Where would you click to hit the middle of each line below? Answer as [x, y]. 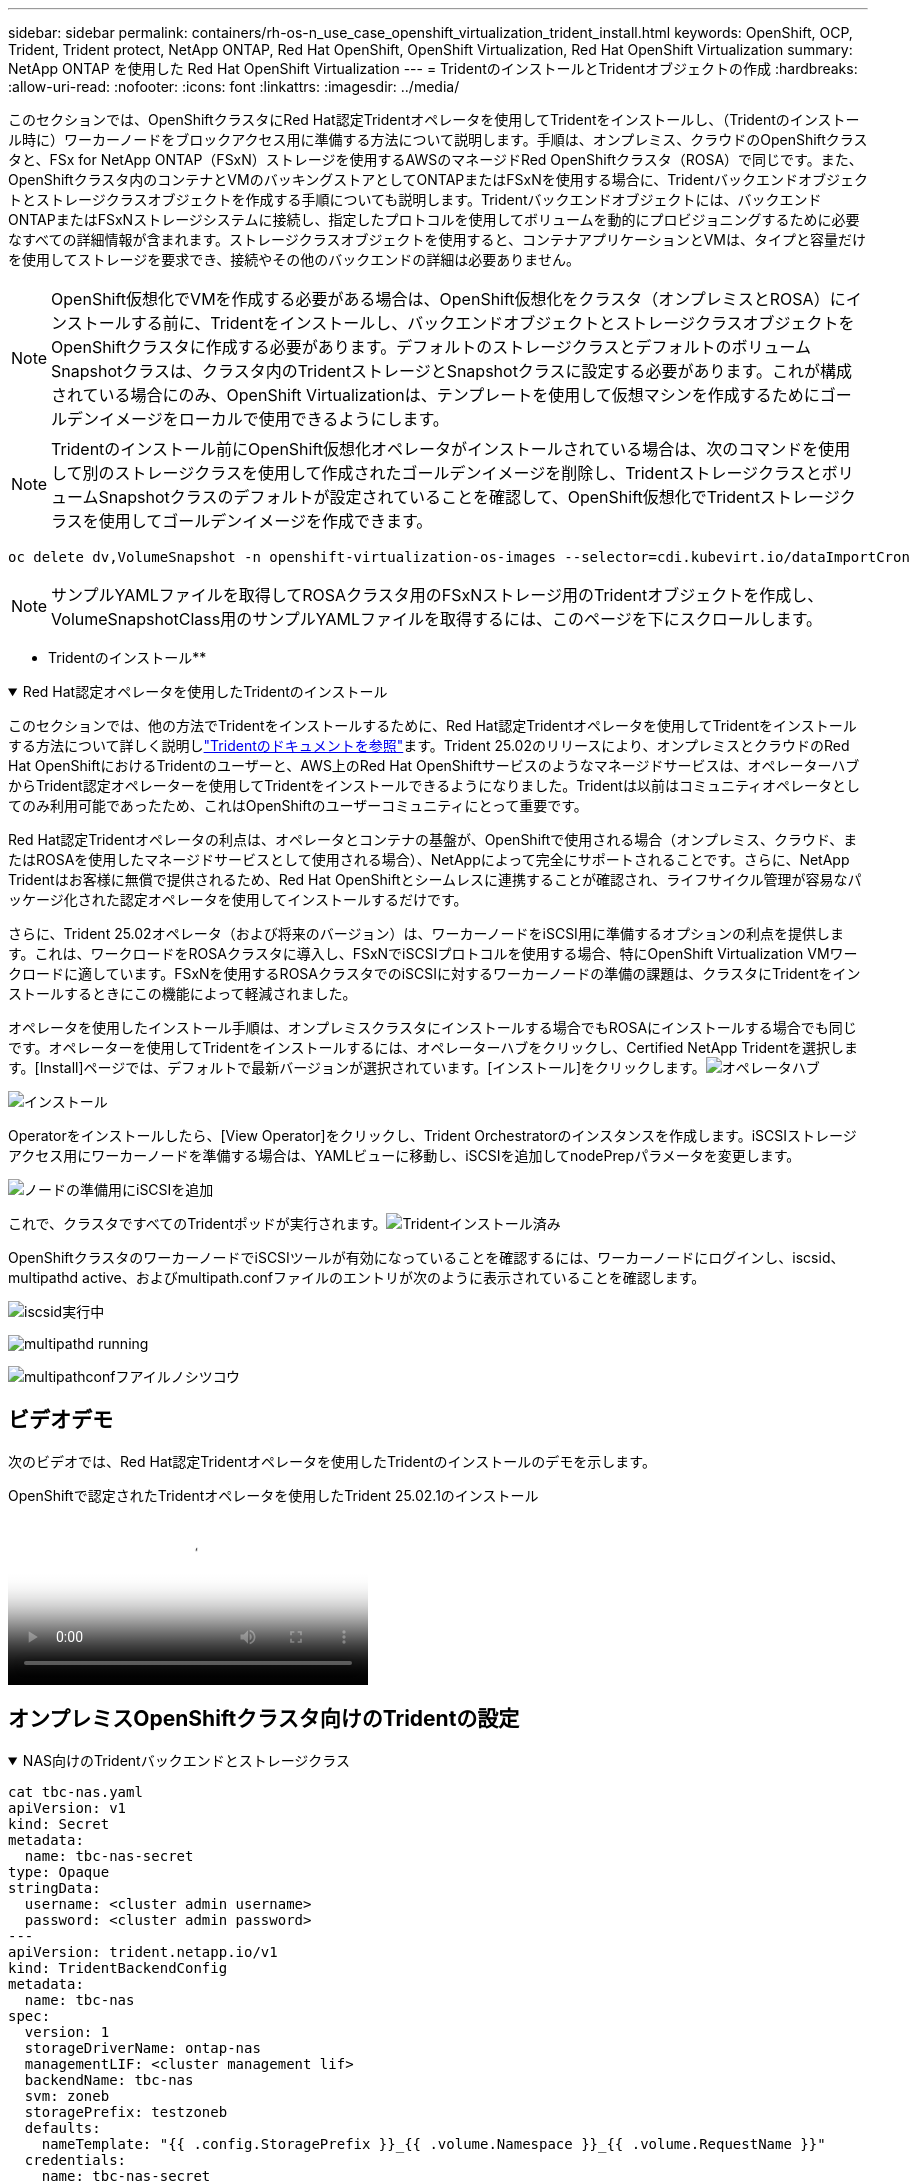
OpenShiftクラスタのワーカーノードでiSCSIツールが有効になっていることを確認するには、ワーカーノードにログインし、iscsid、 [426, 1257]
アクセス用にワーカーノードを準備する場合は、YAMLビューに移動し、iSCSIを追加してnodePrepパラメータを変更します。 [404, 1155]
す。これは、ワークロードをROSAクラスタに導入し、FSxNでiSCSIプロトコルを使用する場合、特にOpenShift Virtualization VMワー [433, 953]
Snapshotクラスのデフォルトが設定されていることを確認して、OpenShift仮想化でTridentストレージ [469, 497]
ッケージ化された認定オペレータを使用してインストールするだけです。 [238, 899]
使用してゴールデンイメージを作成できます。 [265, 521]
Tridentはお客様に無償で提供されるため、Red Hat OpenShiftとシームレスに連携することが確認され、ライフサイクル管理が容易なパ [435, 879]
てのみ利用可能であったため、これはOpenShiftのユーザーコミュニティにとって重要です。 [298, 805]
